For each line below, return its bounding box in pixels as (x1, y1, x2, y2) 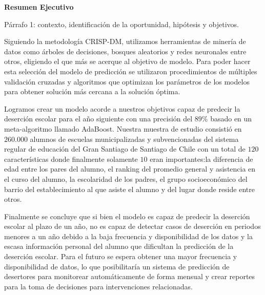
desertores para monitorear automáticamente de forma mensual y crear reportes (4, 271, 255, 282)
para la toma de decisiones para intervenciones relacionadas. (4, 281, 193, 291)
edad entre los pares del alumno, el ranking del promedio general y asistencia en (4, 163, 256, 174)
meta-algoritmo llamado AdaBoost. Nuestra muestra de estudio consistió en (4, 123, 242, 134)
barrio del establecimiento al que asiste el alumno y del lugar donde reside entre (4, 183, 255, 194)
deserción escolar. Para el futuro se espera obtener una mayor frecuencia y (4, 251, 237, 262)
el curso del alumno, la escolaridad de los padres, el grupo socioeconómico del (4, 173, 248, 184)
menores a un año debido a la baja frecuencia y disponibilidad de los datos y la (4, 230, 253, 241)
